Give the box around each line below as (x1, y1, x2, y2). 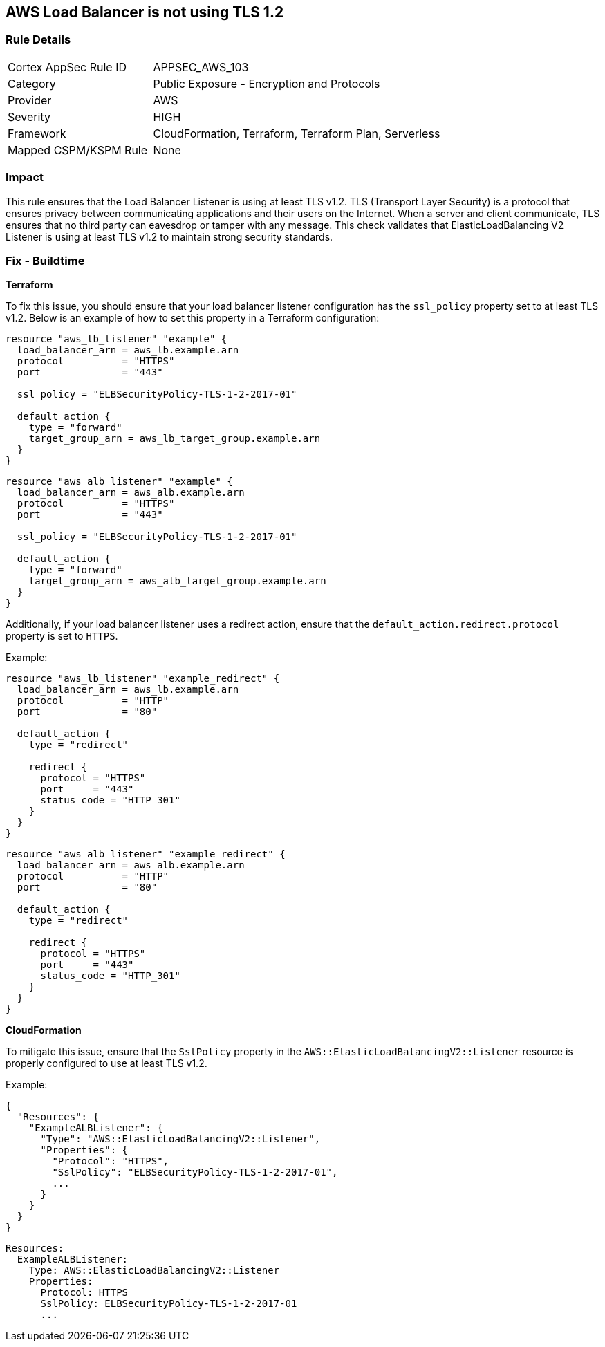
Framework (8, 126, 66, 140)
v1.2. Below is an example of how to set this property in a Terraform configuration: (6, 312, 380, 324)
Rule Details (6, 32, 71, 47)
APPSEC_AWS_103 (153, 59, 249, 74)
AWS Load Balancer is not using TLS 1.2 (6, 3, 284, 21)
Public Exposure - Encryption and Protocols (153, 76, 380, 91)
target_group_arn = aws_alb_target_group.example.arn (28, 575, 326, 587)
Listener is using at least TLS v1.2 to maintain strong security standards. (6, 230, 333, 243)
